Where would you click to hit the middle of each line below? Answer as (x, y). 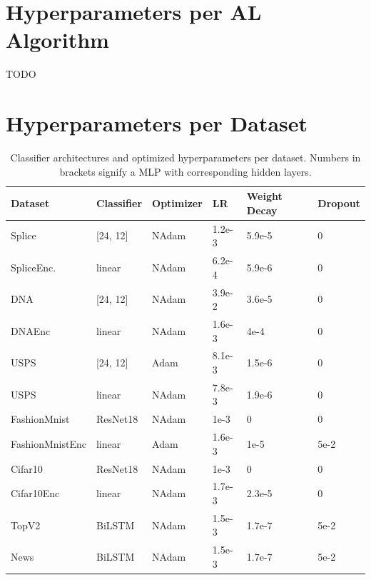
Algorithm (57, 40)
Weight (264, 196)
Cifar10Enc (35, 493)
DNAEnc (31, 330)
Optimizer (177, 203)
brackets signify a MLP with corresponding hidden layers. (185, 171)
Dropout (339, 203)
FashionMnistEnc (49, 443)
